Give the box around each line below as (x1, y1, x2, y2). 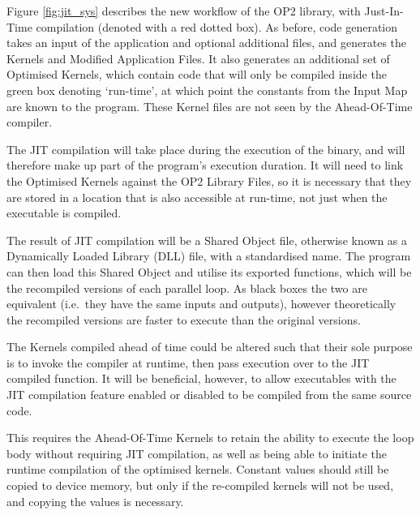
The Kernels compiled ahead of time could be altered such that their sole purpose (6, 338, 413, 355)
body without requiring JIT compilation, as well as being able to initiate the (6, 444, 388, 461)
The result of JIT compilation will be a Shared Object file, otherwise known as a (6, 231, 408, 248)
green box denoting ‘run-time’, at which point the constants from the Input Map (6, 81, 408, 98)
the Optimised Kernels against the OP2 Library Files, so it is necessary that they (6, 172, 412, 189)
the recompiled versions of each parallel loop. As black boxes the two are (6, 279, 367, 296)
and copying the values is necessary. (6, 492, 184, 509)
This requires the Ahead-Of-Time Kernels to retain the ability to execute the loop (6, 429, 414, 446)
